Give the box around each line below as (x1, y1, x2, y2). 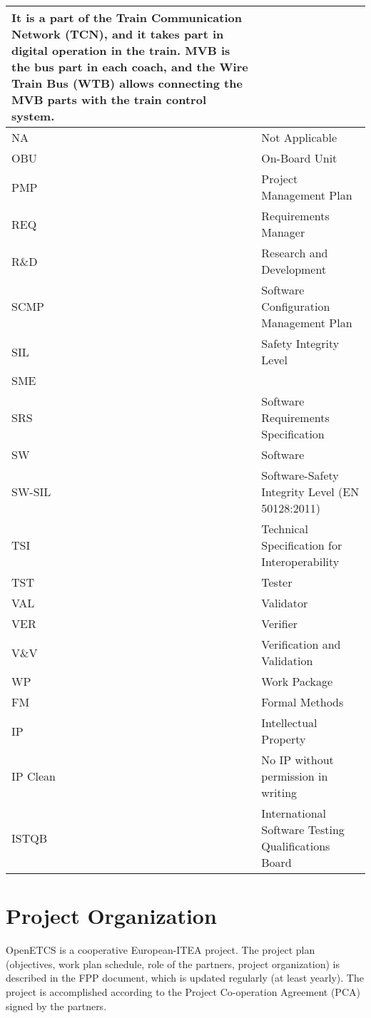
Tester (261, 574, 293, 590)
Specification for (261, 537, 342, 553)
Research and (261, 245, 328, 261)
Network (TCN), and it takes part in (11, 26, 224, 42)
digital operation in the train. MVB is (11, 42, 230, 58)
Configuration (261, 298, 330, 314)
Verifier (261, 615, 298, 632)
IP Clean (11, 768, 56, 784)
